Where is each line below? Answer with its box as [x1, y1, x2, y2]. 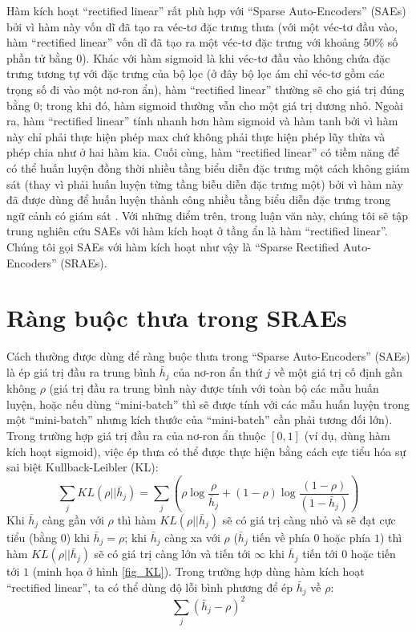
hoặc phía [323, 528, 371, 545]
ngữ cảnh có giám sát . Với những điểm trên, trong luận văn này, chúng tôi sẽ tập [6, 206, 409, 223]
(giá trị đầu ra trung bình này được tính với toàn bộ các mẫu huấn [49, 380, 379, 397]
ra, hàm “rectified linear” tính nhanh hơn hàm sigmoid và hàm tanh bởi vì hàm [6, 112, 398, 129]
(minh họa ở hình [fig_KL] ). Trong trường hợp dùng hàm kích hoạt [32, 563, 365, 580]
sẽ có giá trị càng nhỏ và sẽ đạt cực [222, 511, 396, 528]
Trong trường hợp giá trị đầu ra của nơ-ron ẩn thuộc [6, 427, 266, 444]
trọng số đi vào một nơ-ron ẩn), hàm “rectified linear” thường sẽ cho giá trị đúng [6, 80, 405, 97]
